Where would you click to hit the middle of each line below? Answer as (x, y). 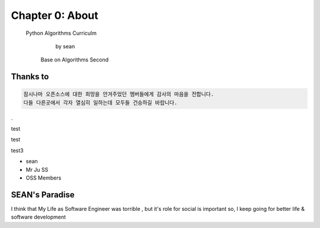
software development (39, 217)
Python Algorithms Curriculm (61, 33)
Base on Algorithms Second (75, 60)
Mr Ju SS (37, 170)
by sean (65, 46)
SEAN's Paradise (43, 195)
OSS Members (44, 178)
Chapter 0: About (55, 15)
